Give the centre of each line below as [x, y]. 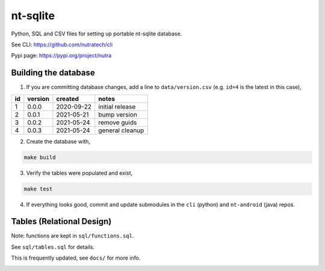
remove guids [118, 122]
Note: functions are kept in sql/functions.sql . [73, 236]
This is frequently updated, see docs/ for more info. [76, 258]
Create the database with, [58, 141]
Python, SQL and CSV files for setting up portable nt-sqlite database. [97, 34]
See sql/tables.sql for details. [53, 247]
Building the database [53, 73]
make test [38, 189]
